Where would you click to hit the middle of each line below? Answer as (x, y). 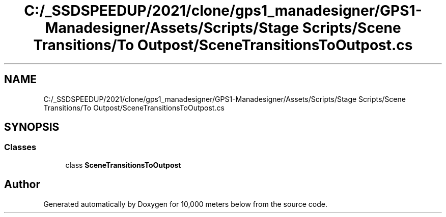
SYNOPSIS (32, 127)
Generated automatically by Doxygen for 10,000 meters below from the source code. (185, 204)
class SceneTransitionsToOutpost (123, 165)
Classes (20, 147)
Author (22, 185)
